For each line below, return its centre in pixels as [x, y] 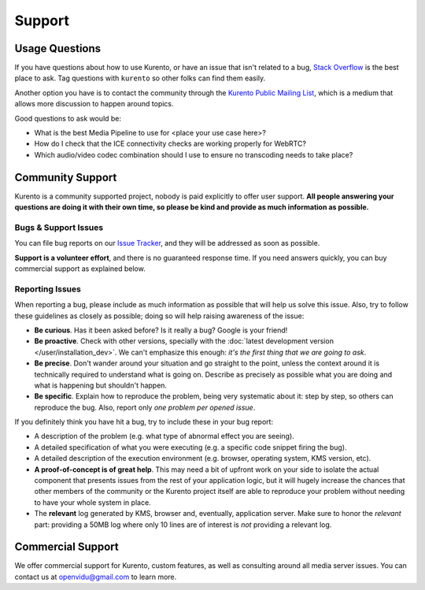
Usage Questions [58, 48]
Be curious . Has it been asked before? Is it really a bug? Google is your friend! [161, 330]
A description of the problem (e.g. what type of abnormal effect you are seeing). [164, 436]
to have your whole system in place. [92, 502]
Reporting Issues [48, 289]
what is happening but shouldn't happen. [101, 385]
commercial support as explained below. [80, 269]
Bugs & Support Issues [59, 227]
